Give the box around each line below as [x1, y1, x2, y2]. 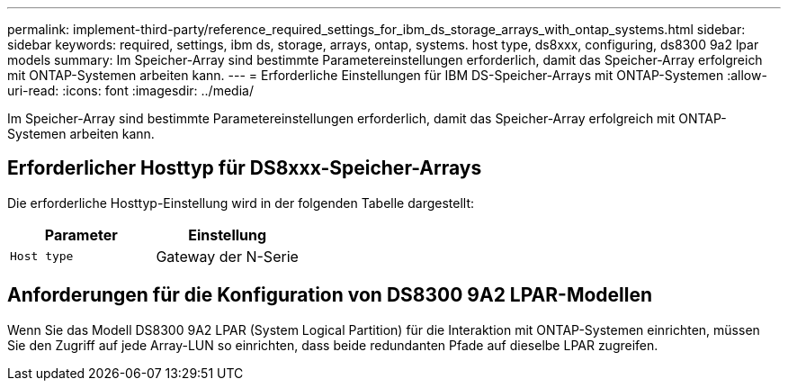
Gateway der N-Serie [156, 247, 299, 266]
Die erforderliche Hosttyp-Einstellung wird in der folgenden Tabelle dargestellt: [7, 194, 475, 211]
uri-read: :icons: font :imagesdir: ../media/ [7, 83, 254, 98]
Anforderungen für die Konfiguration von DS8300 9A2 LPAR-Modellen [7, 284, 653, 307]
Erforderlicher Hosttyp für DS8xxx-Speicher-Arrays [7, 157, 482, 180]
